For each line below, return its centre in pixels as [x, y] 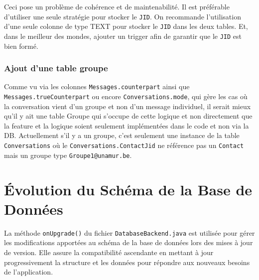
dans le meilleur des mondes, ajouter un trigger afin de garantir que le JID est [123, 36]
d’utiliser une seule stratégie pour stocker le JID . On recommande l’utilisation [123, 16]
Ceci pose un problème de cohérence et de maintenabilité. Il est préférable [117, 6]
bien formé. [21, 46]
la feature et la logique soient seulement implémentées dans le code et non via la [127, 125]
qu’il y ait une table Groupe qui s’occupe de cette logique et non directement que [128, 116]
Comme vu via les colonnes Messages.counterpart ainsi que [97, 86]
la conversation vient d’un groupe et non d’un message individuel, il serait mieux [128, 106]
